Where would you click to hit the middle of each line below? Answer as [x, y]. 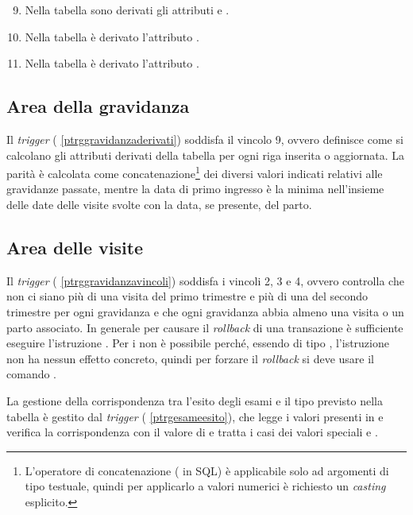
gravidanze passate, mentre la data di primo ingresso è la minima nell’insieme [195, 189]
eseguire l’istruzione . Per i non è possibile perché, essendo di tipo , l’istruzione [198, 343]
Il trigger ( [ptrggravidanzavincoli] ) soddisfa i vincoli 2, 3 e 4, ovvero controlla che [205, 280]
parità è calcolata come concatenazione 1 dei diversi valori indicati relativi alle [195, 172]
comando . [31, 374]
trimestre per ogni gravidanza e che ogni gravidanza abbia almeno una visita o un [205, 312]
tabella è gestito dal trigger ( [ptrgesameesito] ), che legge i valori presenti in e [195, 416]
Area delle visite [75, 247]
